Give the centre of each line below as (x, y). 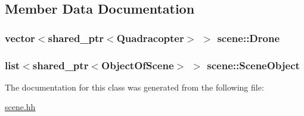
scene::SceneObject (253, 65)
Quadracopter (150, 38)
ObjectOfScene (138, 65)
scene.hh (20, 107)
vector (20, 38)
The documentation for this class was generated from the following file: (134, 87)
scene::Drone (249, 38)
